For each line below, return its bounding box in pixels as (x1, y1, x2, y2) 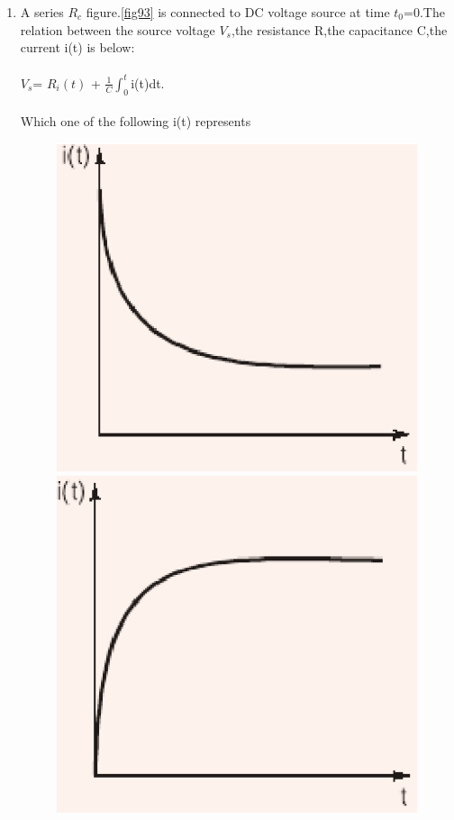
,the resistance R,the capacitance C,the (232, 20, 448, 39)
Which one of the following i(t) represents (20, 112, 251, 131)
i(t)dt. (131, 73, 165, 92)
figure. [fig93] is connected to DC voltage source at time (86, 3, 390, 21)
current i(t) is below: (20, 38, 135, 57)
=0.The (404, 3, 445, 21)
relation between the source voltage (20, 20, 215, 39)
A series (20, 3, 64, 21)
